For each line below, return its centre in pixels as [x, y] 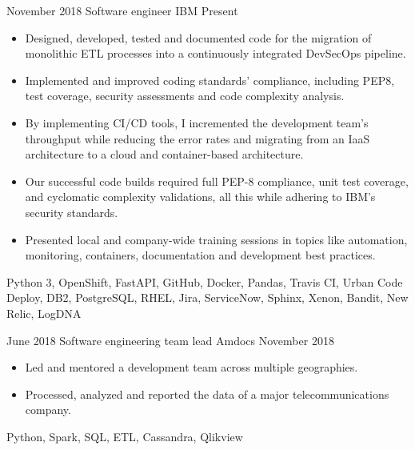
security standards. [72, 212]
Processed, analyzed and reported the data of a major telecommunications [207, 394]
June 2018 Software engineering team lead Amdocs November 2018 [170, 340]
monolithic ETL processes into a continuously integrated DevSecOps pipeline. [215, 53]
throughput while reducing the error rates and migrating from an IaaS [198, 138]
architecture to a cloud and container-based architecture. [164, 154]
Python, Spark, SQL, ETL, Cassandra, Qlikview [125, 436]
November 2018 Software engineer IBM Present [122, 10]
